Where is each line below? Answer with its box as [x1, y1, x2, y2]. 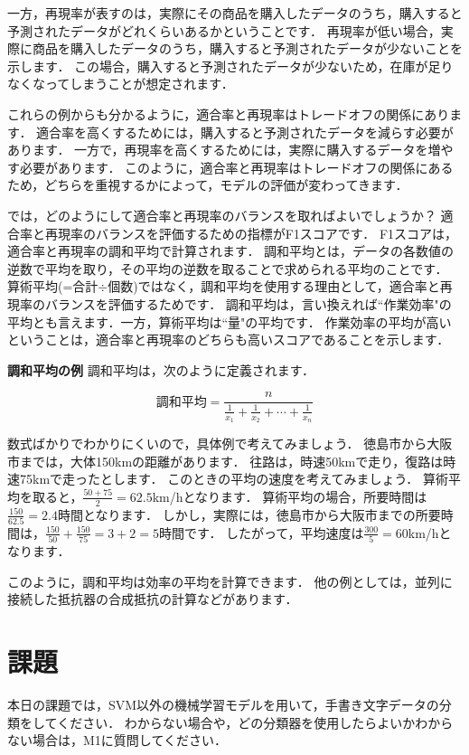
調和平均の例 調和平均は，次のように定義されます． [7, 360, 315, 379]
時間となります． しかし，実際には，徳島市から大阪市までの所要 [57, 505, 441, 524]
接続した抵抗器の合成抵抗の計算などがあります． [7, 590, 298, 609]
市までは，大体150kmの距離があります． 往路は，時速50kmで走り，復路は [7, 451, 444, 470]
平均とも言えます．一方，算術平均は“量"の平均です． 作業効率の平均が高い [7, 312, 452, 331]
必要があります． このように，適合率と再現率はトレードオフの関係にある [19, 157, 454, 176]
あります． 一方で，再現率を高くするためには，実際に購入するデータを [7, 140, 428, 159]
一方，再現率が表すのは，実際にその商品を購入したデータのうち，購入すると [7, 4, 463, 22]
